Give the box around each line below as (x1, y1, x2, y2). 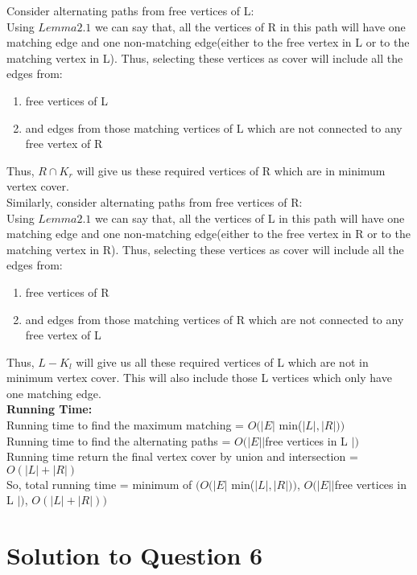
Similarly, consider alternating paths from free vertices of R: (6, 193, 303, 210)
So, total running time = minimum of (6, 475, 192, 492)
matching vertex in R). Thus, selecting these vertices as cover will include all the (6, 240, 404, 257)
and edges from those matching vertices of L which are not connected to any (25, 119, 403, 136)
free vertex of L (25, 327, 101, 343)
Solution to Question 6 (6, 539, 263, 572)
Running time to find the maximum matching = (6, 417, 244, 433)
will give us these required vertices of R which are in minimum (76, 162, 386, 179)
